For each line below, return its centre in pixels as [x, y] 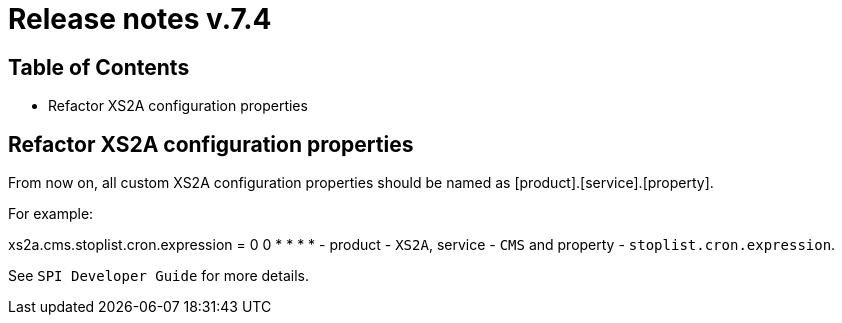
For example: [51, 214]
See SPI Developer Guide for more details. [158, 276]
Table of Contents [99, 67]
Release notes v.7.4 [140, 19]
